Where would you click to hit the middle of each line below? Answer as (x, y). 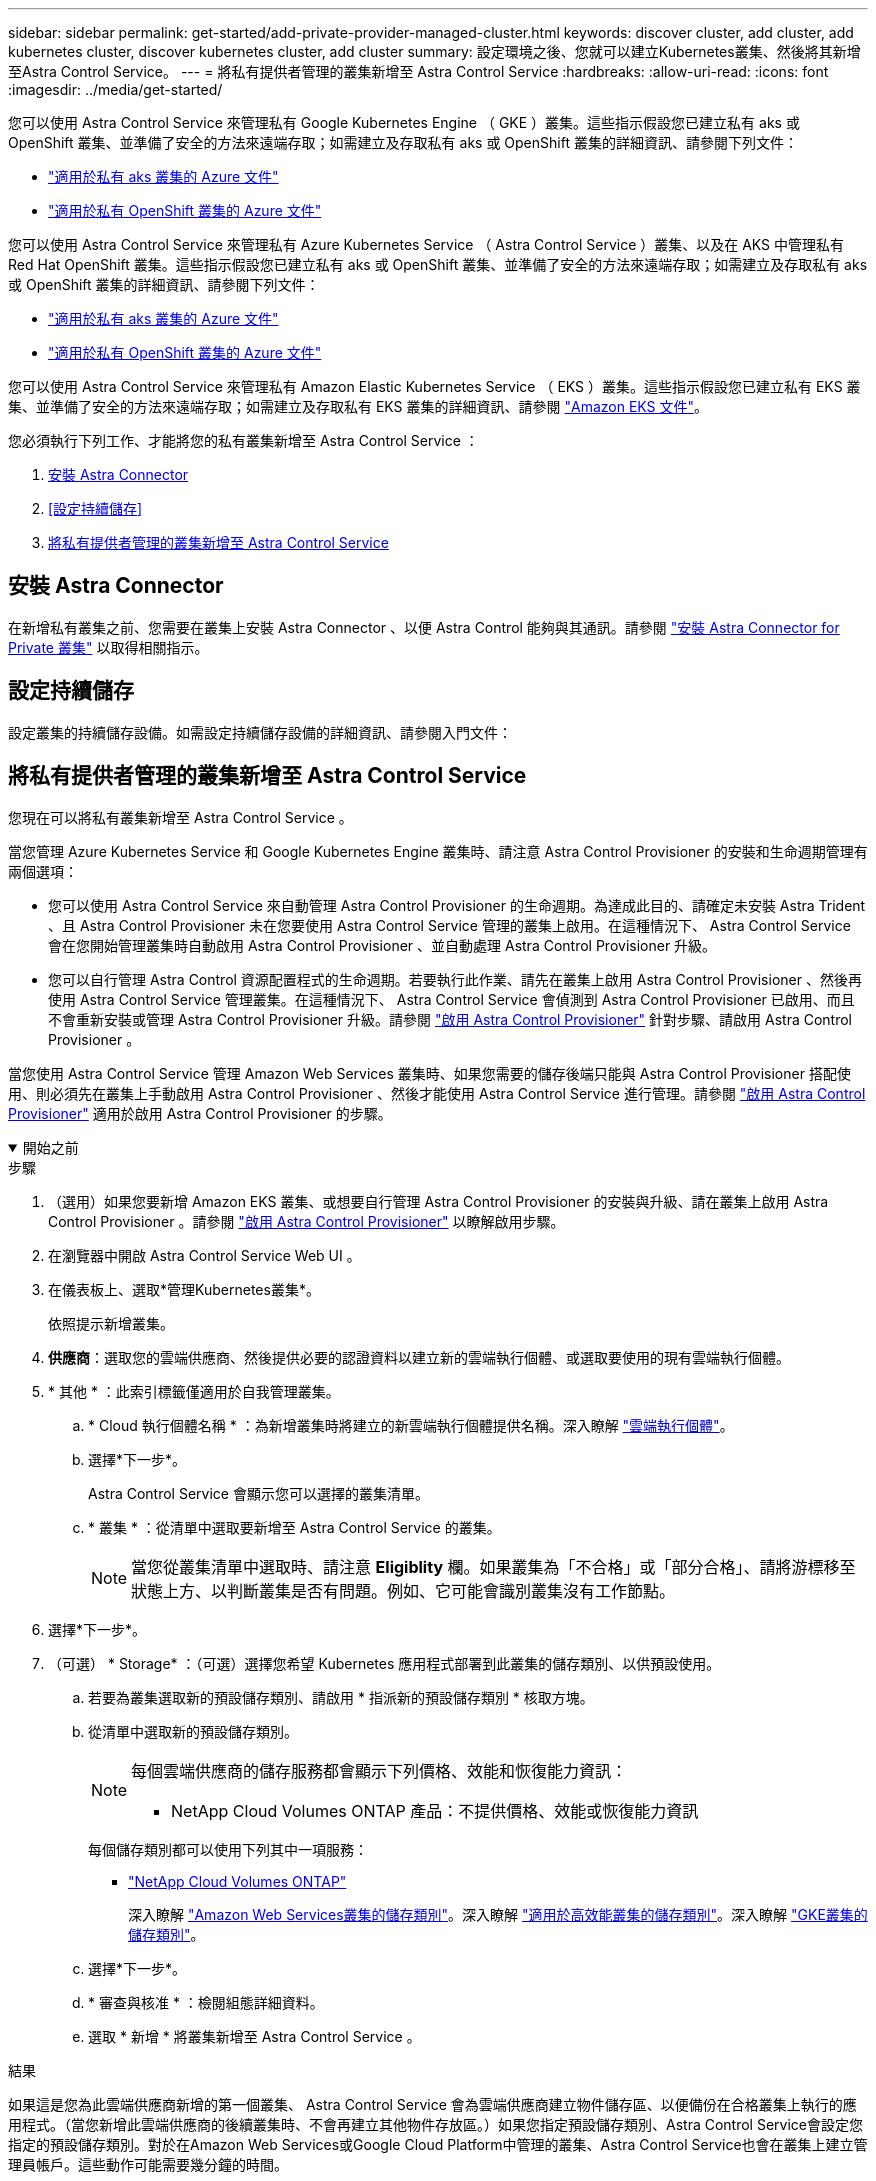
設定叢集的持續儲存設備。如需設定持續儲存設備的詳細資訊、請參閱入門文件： (260, 732)
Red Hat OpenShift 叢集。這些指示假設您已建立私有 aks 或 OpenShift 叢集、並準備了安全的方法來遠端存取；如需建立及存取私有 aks (438, 264)
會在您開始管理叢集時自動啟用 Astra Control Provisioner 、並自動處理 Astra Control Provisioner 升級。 (382, 945)
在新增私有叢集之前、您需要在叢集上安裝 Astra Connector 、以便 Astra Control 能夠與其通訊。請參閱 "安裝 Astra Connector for (424, 627)
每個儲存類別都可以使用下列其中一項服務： (228, 1849)
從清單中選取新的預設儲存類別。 (193, 1731)
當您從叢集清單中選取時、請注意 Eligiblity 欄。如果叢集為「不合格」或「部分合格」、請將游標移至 (493, 1566)
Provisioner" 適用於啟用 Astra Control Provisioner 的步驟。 (200, 1113)
